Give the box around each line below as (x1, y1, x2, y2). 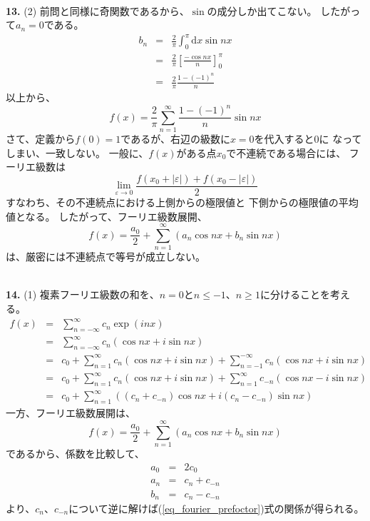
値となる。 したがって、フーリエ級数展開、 (6, 208, 207, 223)
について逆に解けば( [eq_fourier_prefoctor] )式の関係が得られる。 (68, 501, 364, 515)
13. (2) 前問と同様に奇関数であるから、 (6, 3, 190, 18)
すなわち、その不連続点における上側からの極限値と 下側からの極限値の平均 (6, 194, 359, 209)
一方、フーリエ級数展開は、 (6, 405, 135, 420)
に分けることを (259, 287, 330, 302)
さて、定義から (6, 131, 76, 146)
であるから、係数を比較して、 (6, 445, 145, 460)
